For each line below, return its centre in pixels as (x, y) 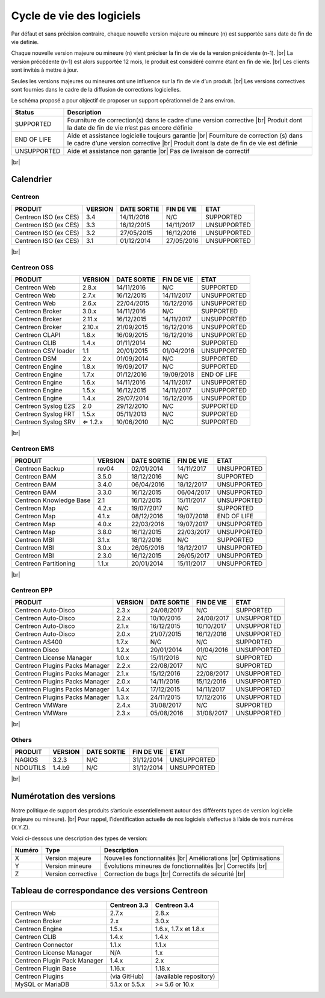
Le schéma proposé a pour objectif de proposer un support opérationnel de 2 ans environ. (123, 101)
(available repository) (185, 976)
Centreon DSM (36, 359)
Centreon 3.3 (129, 905)
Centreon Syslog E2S (45, 406)
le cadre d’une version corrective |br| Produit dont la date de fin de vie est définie (182, 143)
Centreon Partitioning (45, 563)
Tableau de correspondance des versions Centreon (110, 891)
